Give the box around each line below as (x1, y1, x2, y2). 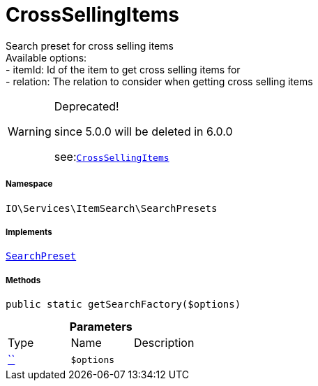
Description (133, 336, 195, 350)
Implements (6, 227, 52, 237)
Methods (6, 275, 41, 285)
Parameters (69, 320, 132, 334)
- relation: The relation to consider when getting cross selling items (6, 75, 313, 87)
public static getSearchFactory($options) (6, 299, 241, 310)
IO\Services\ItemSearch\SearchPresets (6, 202, 218, 214)
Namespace (6, 179, 53, 190)
